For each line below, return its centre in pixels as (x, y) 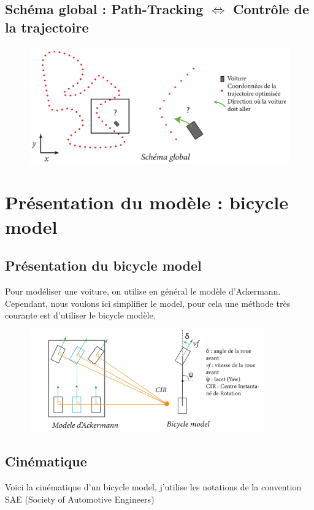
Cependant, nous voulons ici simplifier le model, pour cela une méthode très (148, 303)
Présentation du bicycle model (103, 265)
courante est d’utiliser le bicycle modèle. (80, 315)
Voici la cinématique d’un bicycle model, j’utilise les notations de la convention (153, 487)
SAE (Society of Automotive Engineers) (80, 499)
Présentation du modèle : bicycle (147, 202)
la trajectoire (47, 27)
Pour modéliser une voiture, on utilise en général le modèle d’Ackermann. (143, 291)
